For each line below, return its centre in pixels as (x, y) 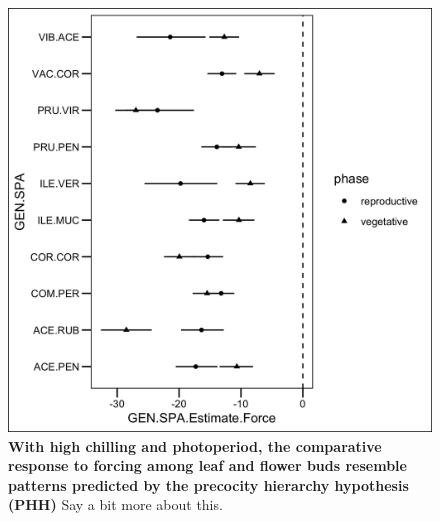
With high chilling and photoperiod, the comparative (195, 445)
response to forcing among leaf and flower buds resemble (207, 465)
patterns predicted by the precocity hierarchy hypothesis (208, 484)
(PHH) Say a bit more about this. (115, 504)
